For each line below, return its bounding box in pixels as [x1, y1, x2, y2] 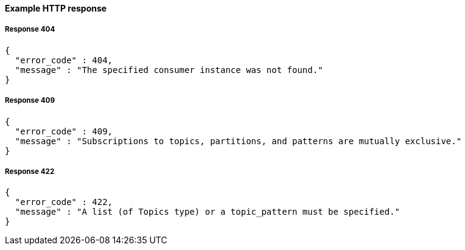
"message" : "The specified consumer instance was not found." [15, 64, 323, 75]
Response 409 [5, 96, 55, 105]
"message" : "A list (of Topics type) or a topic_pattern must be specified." [15, 207, 400, 217]
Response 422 [5, 167, 55, 176]
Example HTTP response [5, 3, 107, 13]
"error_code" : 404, [15, 55, 113, 65]
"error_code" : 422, [15, 197, 113, 207]
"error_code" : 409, [15, 126, 113, 136]
